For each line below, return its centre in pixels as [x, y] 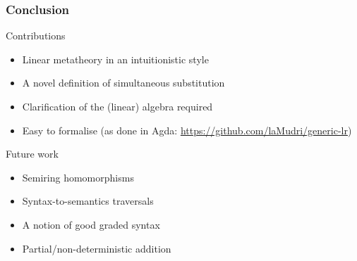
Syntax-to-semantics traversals [88, 201]
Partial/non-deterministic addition [97, 248]
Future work [32, 154]
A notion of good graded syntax [91, 224]
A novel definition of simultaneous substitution [123, 83]
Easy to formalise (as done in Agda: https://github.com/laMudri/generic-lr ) [187, 130]
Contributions [36, 36]
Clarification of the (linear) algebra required [117, 106]
